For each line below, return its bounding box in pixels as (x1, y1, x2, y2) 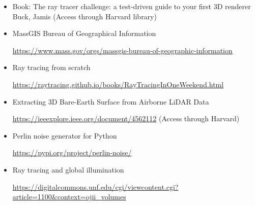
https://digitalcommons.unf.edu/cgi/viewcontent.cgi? (12, 181, 179, 192)
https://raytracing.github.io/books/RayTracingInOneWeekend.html (12, 79, 224, 89)
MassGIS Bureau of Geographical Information (12, 28, 156, 39)
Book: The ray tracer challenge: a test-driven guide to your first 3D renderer (12, 1, 251, 11)
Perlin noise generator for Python (12, 130, 117, 141)
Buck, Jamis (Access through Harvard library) (12, 11, 157, 21)
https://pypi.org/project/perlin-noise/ (12, 147, 132, 158)
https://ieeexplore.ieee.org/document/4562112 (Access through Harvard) (12, 113, 240, 124)
